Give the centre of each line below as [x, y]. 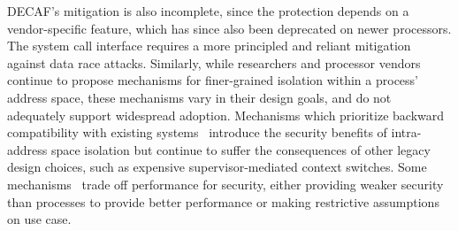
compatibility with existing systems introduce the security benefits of [197, 132]
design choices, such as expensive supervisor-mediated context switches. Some [217, 167]
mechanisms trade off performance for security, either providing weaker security [225, 184]
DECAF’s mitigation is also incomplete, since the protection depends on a [208, 11]
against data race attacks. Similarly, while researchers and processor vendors [214, 62]
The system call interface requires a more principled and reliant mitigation [209, 46]
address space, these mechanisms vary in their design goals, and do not [199, 97]
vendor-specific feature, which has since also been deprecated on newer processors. [229, 28]
